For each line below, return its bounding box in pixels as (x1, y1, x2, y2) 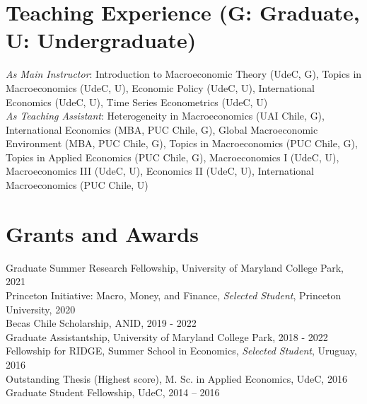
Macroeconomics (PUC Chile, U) (6, 178, 148, 192)
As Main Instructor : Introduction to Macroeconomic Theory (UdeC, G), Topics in (6, 67, 362, 81)
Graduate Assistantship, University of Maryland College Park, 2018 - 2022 (6, 329, 328, 344)
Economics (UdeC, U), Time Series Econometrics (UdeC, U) (6, 94, 268, 109)
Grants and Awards (6, 219, 199, 248)
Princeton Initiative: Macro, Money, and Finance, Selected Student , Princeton (6, 287, 342, 302)
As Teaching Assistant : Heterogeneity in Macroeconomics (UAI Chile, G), (6, 108, 325, 123)
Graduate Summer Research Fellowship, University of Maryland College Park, (6, 260, 344, 275)
